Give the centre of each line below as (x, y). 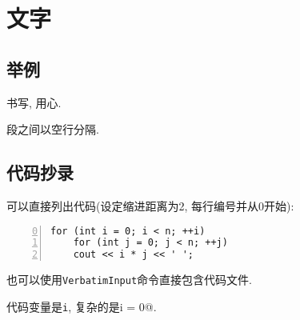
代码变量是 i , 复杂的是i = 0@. (82, 306)
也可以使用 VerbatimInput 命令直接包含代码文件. (129, 280)
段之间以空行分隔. (53, 129)
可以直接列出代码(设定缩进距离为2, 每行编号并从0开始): (150, 205)
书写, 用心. (34, 102)
